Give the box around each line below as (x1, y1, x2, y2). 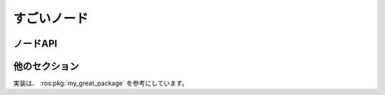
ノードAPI (13, 38, 58, 50)
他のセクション (13, 60, 79, 72)
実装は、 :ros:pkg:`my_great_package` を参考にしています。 (13, 79, 188, 88)
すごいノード (13, 11, 89, 26)
